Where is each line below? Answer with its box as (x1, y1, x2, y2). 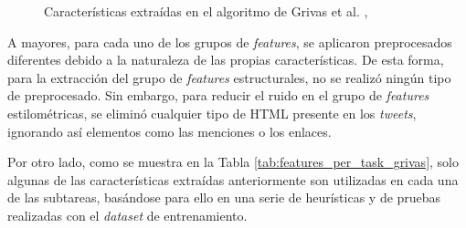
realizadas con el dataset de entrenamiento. (7, 205, 248, 224)
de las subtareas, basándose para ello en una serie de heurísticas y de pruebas (7, 188, 441, 207)
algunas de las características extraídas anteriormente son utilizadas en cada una (7, 170, 459, 189)
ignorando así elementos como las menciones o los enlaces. (7, 121, 332, 140)
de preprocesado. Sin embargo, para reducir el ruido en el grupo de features (7, 86, 429, 105)
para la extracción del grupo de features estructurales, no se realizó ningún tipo (7, 67, 451, 87)
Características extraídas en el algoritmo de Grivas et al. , (44, 2, 368, 20)
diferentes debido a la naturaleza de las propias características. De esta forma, (7, 50, 444, 69)
